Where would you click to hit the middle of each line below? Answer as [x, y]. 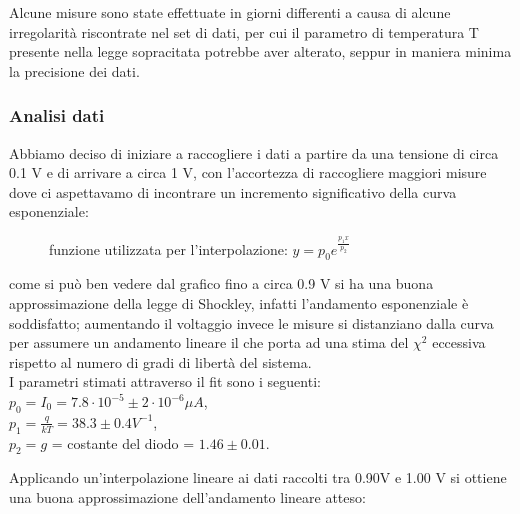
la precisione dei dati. [74, 70]
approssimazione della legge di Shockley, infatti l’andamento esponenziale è [239, 303]
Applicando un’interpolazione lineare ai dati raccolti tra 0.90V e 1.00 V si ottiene [258, 477]
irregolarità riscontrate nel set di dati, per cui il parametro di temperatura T [244, 31]
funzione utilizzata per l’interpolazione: [168, 248]
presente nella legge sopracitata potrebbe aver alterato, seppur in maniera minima [260, 51]
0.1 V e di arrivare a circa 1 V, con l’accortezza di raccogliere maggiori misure [248, 172]
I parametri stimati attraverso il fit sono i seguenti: [165, 381]
